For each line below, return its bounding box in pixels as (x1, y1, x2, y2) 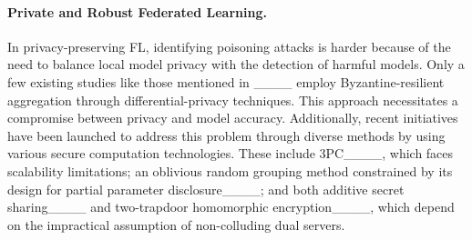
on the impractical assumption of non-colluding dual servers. (7, 215, 345, 234)
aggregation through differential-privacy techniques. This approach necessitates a (7, 90, 458, 109)
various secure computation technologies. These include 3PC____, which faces (7, 144, 454, 163)
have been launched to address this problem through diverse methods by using (7, 125, 446, 145)
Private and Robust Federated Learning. (7, 2, 267, 21)
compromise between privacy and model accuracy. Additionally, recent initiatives (7, 108, 458, 127)
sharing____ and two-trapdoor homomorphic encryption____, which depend (7, 197, 455, 216)
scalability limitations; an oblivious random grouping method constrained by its (7, 161, 453, 180)
